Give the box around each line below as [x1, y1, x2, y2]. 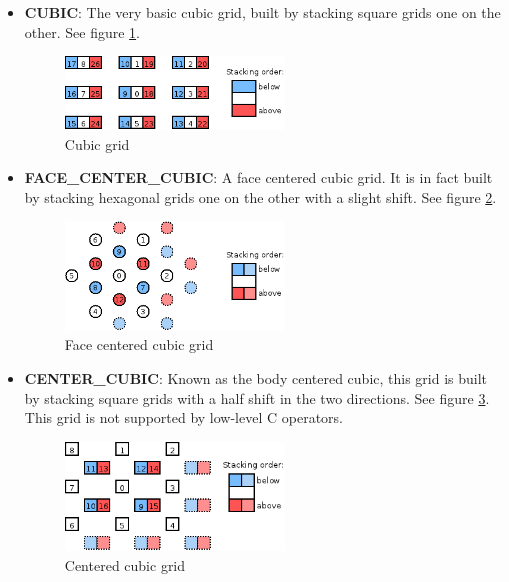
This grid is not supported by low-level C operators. [24, 407, 343, 428]
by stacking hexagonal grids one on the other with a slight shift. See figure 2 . [24, 186, 497, 207]
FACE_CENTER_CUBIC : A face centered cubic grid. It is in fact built [24, 167, 493, 188]
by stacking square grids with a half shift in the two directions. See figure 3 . [24, 387, 490, 408]
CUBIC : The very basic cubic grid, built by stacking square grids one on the [24, 2, 501, 22]
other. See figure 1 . [24, 21, 141, 42]
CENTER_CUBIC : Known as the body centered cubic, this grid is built [24, 367, 488, 388]
